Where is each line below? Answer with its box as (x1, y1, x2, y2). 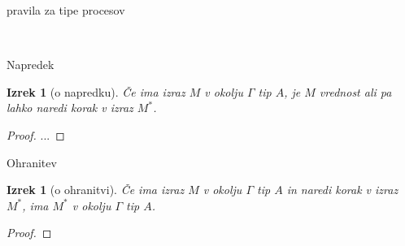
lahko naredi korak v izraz (7, 99, 133, 116)
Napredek (7, 56, 54, 73)
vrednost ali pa (319, 83, 392, 100)
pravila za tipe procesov (7, 2, 125, 18)
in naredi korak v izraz (286, 181, 398, 198)
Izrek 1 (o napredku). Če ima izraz (7, 83, 185, 100)
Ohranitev (7, 153, 57, 170)
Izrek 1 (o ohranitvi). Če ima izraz (7, 181, 185, 198)
